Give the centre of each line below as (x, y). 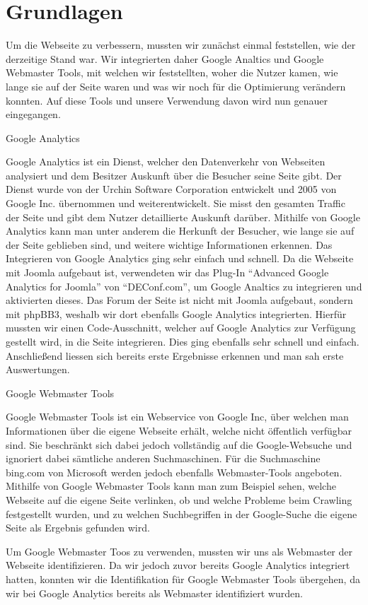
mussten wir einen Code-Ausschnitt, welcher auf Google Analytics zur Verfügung (181, 328)
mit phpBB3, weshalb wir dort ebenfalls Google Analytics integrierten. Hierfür (176, 313)
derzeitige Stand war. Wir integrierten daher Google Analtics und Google (165, 58)
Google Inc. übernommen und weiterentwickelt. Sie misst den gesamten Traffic (176, 203)
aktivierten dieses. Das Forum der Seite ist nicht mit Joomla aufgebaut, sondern (179, 300)
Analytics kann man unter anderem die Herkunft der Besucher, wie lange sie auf (180, 231)
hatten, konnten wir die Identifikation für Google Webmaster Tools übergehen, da (183, 578)
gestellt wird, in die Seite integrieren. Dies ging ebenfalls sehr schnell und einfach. (183, 341)
